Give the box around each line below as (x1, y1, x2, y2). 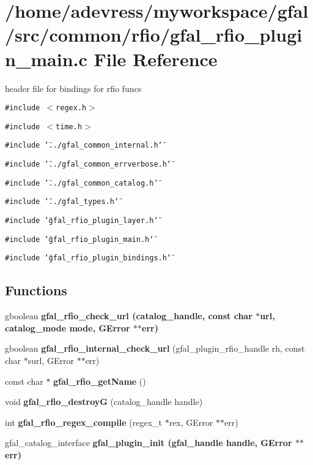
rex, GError (169, 415, 213, 428)
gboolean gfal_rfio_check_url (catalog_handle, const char (5, 309, 252, 322)
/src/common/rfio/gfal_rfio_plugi (5, 22, 303, 47)
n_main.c (5, 46, 87, 71)
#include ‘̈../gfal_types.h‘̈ (5, 197, 119, 206)
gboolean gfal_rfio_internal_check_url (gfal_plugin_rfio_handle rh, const (5, 342, 305, 355)
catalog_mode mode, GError (5, 321, 130, 334)
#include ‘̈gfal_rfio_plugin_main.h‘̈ (5, 235, 154, 244)
